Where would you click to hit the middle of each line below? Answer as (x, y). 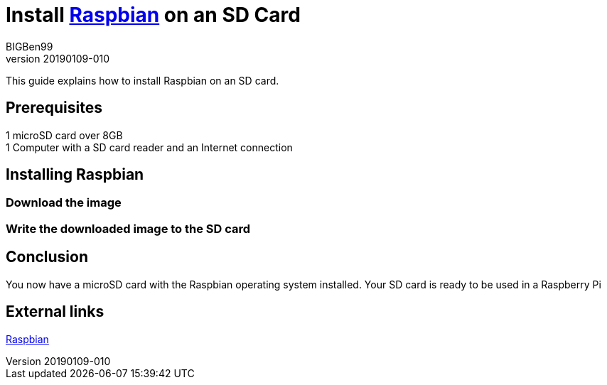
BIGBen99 (29, 46)
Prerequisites (54, 108)
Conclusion (47, 257)
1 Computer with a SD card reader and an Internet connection (149, 147)
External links (55, 312)
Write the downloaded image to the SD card (128, 228)
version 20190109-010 (58, 58)
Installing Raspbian (75, 175)
